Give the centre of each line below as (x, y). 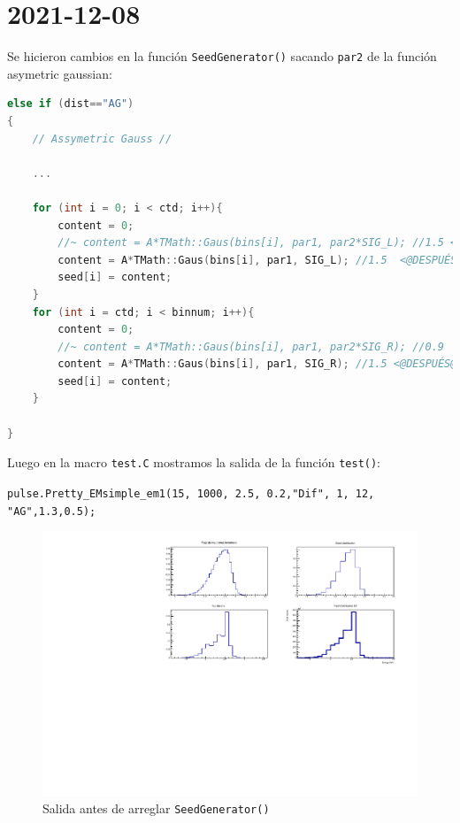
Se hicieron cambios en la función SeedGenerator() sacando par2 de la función (222, 56)
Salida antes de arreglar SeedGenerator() (156, 808)
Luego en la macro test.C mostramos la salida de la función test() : (194, 462)
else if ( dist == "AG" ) (71, 104)
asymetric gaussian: (60, 73)
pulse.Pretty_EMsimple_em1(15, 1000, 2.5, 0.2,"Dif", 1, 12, (191, 493)
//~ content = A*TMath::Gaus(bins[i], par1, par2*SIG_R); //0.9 (251, 346)
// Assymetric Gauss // (102, 138)
